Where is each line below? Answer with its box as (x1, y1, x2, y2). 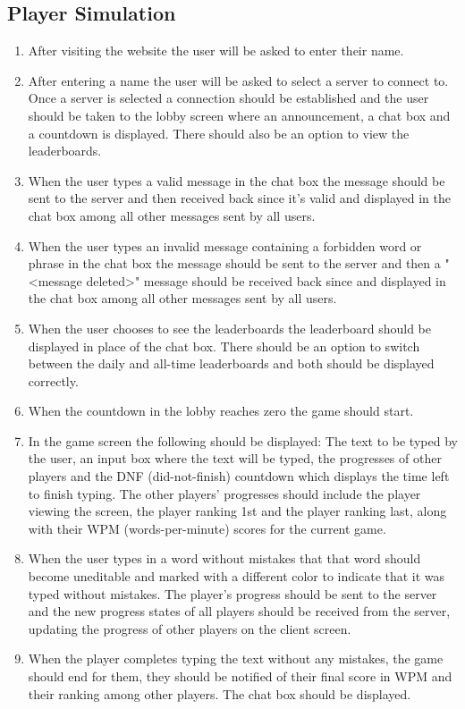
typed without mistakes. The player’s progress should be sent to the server (28, 584, 437, 603)
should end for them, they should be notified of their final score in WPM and (28, 667, 452, 686)
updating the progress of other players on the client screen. (28, 619, 351, 637)
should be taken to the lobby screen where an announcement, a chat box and (28, 106, 451, 124)
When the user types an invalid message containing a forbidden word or (28, 236, 422, 255)
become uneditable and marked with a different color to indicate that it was (28, 567, 445, 586)
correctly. (28, 371, 79, 390)
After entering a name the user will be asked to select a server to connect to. (28, 71, 449, 89)
